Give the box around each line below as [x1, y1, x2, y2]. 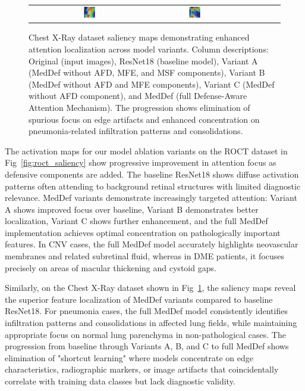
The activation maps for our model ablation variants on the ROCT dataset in [5, 144, 288, 157]
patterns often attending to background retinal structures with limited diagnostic [5, 179, 301, 192]
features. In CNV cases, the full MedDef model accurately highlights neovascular [5, 238, 298, 250]
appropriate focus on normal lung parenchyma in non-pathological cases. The [5, 328, 286, 340]
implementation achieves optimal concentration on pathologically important [5, 226, 281, 238]
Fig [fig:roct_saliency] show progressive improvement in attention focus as [5, 156, 276, 169]
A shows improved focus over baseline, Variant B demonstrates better [5, 203, 259, 215]
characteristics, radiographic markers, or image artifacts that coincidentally [5, 363, 279, 376]
